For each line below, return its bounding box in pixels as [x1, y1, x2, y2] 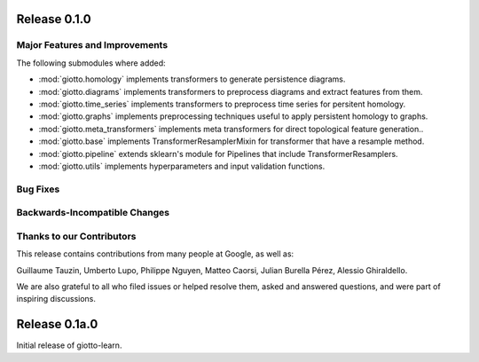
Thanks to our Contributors [16, 230, 137, 242]
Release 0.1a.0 [16, 317, 98, 332]
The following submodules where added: [16, 58, 166, 68]
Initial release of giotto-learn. [16, 340, 122, 350]
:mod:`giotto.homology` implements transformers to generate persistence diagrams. [38, 74, 346, 84]
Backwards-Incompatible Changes [16, 207, 170, 219]
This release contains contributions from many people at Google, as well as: [16, 248, 294, 259]
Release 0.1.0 [16, 12, 92, 27]
